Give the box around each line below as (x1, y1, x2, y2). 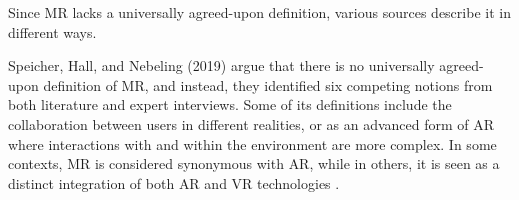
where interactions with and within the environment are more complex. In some (8, 133, 497, 154)
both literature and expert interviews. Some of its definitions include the (8, 94, 452, 115)
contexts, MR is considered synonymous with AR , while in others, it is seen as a (8, 153, 500, 174)
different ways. (8, 21, 97, 42)
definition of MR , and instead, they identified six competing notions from (43, 74, 493, 95)
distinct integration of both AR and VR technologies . (8, 172, 340, 193)
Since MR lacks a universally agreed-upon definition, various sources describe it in (8, 2, 511, 22)
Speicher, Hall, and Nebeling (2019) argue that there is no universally (8, 55, 435, 76)
